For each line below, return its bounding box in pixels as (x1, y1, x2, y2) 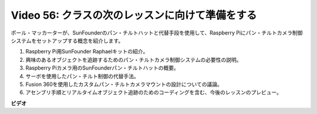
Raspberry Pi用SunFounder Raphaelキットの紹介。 (25, 48, 149, 55)
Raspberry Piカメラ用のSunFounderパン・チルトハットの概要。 (25, 64, 179, 71)
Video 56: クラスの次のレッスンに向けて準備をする (11, 9, 257, 22)
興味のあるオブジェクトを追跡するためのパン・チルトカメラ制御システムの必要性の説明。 (25, 56, 242, 63)
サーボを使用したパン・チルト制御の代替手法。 (25, 72, 139, 80)
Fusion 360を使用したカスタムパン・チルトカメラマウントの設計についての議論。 (25, 81, 222, 88)
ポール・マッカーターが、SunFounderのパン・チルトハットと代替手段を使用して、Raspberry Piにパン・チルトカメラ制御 (11, 29, 303, 36)
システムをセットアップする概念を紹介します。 (11, 37, 124, 44)
